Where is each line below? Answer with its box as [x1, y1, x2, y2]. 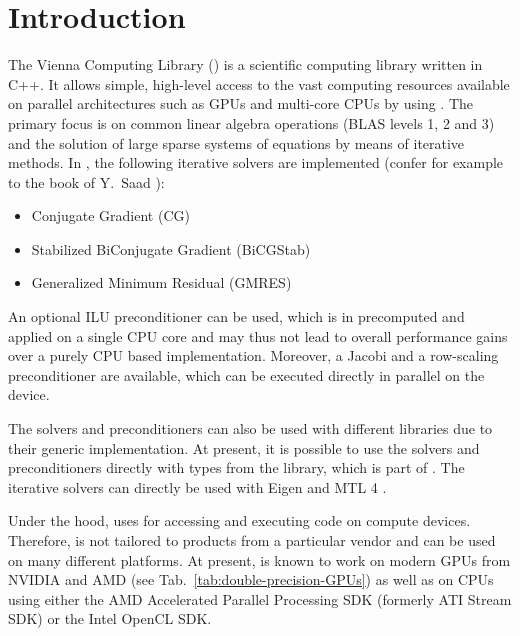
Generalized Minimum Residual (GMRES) [31, 272, 292, 293]
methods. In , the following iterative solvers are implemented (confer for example [8, 152, 504, 173]
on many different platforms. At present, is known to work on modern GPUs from [8, 549, 511, 570]
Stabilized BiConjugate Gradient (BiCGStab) [31, 238, 311, 259]
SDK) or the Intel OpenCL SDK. [8, 608, 212, 629]
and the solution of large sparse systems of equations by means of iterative [8, 132, 465, 153]
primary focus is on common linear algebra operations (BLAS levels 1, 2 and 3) [8, 112, 495, 133]
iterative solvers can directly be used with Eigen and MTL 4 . [8, 476, 387, 497]
